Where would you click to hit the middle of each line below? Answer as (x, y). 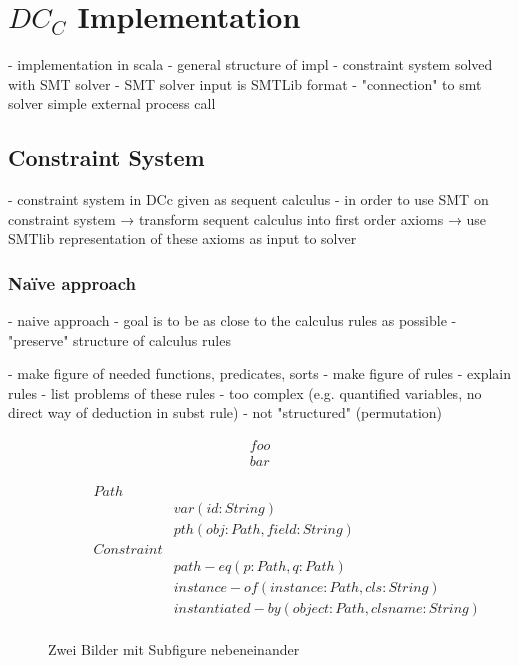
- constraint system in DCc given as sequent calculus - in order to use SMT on (248, 199)
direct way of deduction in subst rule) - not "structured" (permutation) (225, 412)
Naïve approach (72, 282)
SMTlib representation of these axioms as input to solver (182, 238)
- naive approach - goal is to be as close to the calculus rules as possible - (232, 320)
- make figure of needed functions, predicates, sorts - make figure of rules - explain (259, 373)
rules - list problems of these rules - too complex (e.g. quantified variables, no (245, 392)
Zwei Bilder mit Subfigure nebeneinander (174, 649)
